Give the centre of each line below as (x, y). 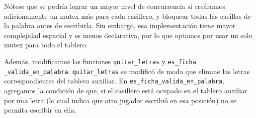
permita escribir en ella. (40, 110)
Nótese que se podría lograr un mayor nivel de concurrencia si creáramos (115, 6)
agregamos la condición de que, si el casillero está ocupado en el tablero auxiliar (126, 90)
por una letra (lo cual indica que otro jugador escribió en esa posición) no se (120, 100)
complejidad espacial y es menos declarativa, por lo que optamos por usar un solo (128, 35)
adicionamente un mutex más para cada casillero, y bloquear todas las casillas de (128, 16)
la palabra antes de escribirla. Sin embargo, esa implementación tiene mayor (120, 25)
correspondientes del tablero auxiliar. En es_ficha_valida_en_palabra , (114, 81)
